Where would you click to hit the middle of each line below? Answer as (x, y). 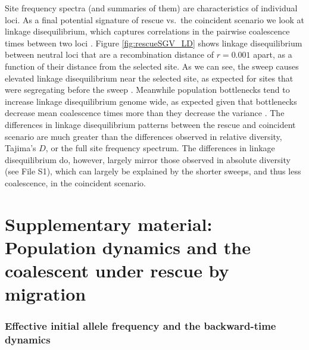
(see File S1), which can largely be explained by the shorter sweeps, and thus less (153, 171)
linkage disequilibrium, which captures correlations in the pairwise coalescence (147, 31)
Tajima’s (21, 148)
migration (46, 294)
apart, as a (273, 54)
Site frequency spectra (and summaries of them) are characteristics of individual (151, 8)
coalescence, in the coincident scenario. (75, 182)
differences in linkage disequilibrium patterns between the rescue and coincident (150, 124)
